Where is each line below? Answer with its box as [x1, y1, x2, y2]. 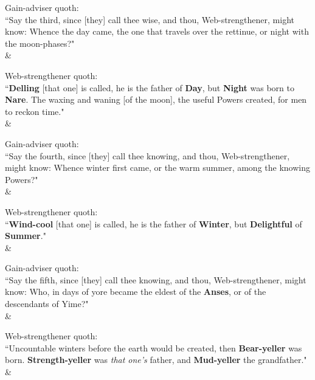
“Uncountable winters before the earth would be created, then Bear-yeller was [5, 341, 302, 354]
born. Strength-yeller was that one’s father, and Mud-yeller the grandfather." [5, 353, 307, 366]
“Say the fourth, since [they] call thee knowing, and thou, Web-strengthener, [5, 149, 290, 162]
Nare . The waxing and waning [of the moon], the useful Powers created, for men [5, 93, 307, 106]
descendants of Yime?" [5, 297, 89, 310]
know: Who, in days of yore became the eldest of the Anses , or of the [5, 285, 266, 298]
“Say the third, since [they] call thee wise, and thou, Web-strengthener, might [5, 13, 294, 26]
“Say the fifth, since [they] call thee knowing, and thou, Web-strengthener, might [5, 273, 306, 286]
